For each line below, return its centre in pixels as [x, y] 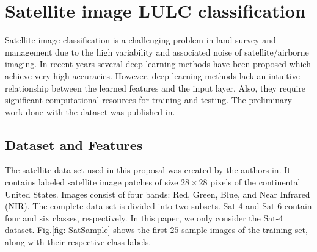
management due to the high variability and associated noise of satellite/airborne [157, 52]
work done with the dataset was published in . [90, 111]
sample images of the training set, [245, 230]
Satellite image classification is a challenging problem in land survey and [140, 40]
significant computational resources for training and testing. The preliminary [148, 100]
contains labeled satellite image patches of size [92, 182]
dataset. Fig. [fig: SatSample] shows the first [86, 230]
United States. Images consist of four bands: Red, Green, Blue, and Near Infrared [158, 194]
